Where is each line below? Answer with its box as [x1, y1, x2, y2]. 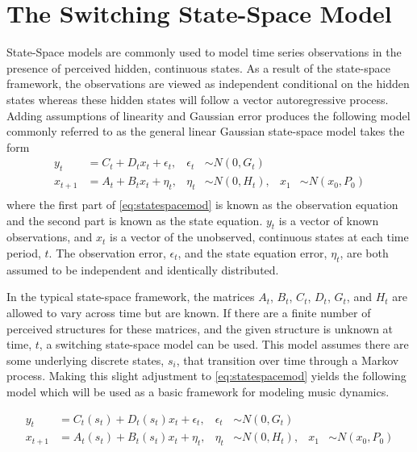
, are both [340, 244, 389, 261]
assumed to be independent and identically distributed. [6, 261, 279, 278]
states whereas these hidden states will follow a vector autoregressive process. [6, 90, 389, 107]
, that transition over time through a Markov [176, 351, 399, 368]
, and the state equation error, [177, 244, 327, 261]
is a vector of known [278, 211, 379, 228]
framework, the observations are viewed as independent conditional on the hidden [6, 75, 410, 92]
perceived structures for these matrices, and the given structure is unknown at [6, 320, 394, 337]
